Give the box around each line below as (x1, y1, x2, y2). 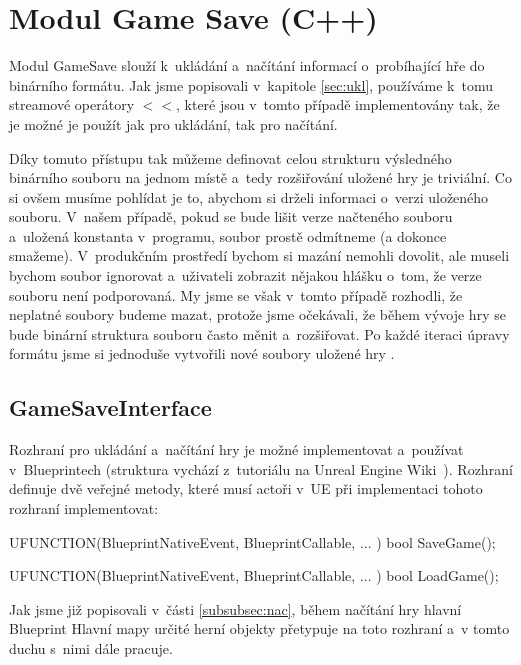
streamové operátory (9, 94, 135, 115)
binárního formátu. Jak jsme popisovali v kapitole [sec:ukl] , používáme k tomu (9, 74, 493, 95)
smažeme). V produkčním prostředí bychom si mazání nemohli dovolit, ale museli (9, 245, 510, 266)
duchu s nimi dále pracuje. (9, 637, 173, 658)
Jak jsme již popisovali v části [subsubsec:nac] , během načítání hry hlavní (9, 598, 462, 619)
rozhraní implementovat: (9, 498, 159, 519)
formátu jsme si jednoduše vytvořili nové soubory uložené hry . (9, 343, 395, 364)
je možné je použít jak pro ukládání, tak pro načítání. (9, 113, 338, 134)
